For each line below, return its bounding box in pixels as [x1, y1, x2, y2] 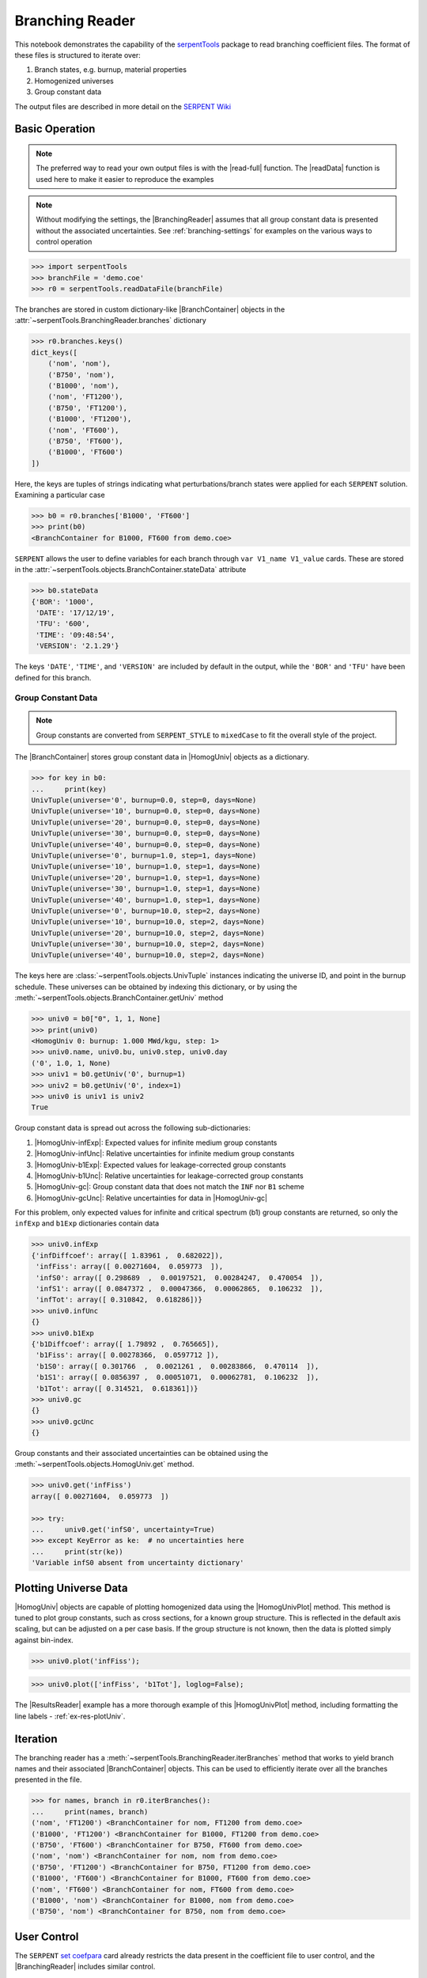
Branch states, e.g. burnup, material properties [34, 65, 187, 74]
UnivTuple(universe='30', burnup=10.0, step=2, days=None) [31, 940, 265, 949]
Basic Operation [14, 123, 96, 136]
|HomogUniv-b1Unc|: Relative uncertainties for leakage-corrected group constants [34, 1171, 304, 1180]
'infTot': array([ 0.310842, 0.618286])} [36, 1295, 203, 1305]
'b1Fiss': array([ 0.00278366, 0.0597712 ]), [36, 1351, 219, 1360]
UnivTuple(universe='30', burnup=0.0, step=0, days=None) [31, 829, 261, 838]
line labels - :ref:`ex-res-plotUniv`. [14, 1711, 126, 1721]
